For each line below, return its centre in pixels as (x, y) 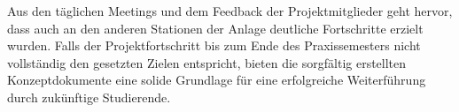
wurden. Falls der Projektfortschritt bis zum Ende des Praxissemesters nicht (214, 45)
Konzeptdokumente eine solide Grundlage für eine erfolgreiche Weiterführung (217, 80)
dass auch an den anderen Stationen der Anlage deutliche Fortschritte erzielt (215, 28)
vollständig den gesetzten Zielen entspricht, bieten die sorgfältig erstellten (207, 62)
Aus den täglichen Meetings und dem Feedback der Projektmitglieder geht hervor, (230, 11)
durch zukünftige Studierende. (89, 97)
